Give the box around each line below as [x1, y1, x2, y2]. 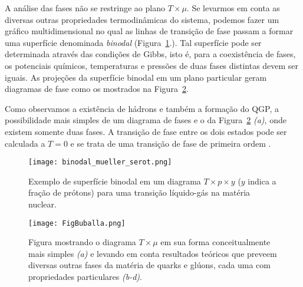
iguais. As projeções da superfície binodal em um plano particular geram [5, 71, 267, 83]
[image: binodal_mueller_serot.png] [28, 158, 172, 167]
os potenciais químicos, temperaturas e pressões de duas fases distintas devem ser [5, 59, 299, 71]
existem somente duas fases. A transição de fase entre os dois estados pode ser [5, 125, 287, 137]
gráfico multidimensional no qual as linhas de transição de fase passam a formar [5, 25, 294, 37]
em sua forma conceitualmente [160, 236, 271, 248]
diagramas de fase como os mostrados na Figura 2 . [5, 83, 189, 95]
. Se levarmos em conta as [186, 2, 280, 14]
